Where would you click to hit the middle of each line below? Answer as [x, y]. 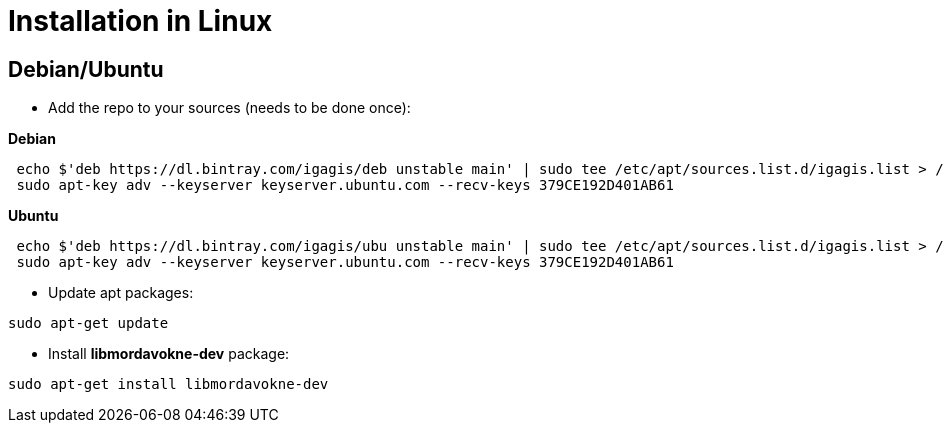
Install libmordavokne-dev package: [169, 354]
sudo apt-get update [88, 323]
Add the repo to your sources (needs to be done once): [229, 108]
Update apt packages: [121, 293]
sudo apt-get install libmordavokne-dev [168, 384]
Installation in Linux [140, 21]
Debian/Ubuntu [86, 69]
